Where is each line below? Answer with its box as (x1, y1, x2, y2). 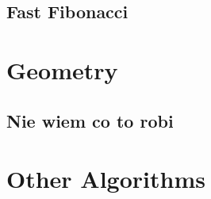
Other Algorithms (6, 163, 205, 195)
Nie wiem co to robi (6, 108, 174, 132)
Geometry (6, 53, 118, 86)
